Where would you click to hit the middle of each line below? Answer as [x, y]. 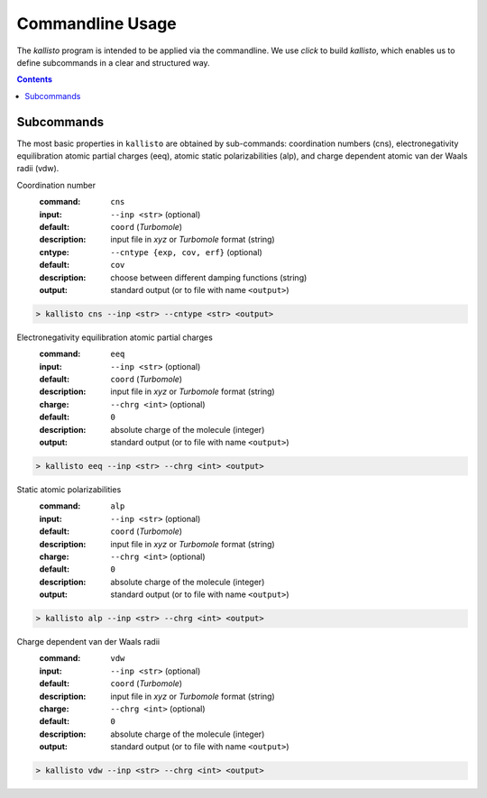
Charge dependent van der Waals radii [88, 642]
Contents [35, 79]
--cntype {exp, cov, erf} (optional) [187, 252]
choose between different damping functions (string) [209, 277]
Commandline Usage [97, 23]
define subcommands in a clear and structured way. [114, 62]
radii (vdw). [38, 169]
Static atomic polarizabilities [69, 489]
